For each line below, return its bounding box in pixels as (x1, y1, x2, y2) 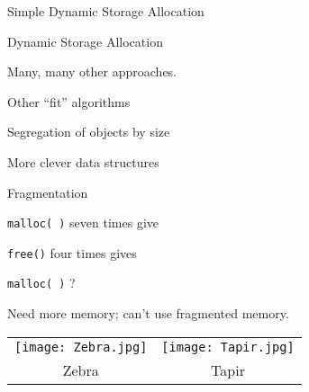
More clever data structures (7, 152, 159, 171)
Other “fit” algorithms (7, 92, 131, 111)
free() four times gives (7, 243, 137, 262)
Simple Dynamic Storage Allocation (7, 2, 204, 20)
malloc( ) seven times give (7, 213, 159, 232)
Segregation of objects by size (7, 122, 170, 141)
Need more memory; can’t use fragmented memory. (7, 304, 289, 323)
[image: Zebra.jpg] (14, 339, 148, 354)
